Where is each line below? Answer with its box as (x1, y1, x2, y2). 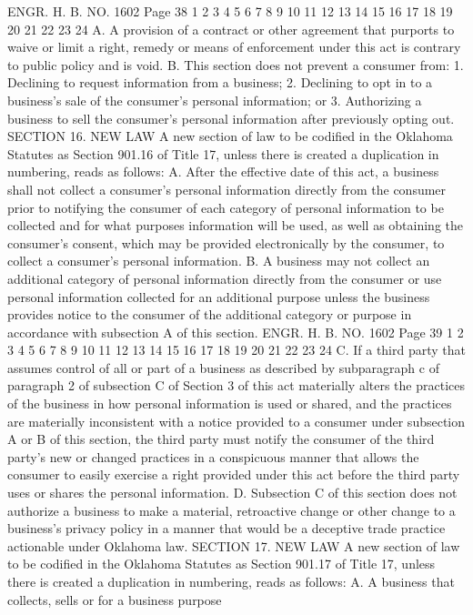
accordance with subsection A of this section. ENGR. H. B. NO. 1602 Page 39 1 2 (7, 322, 464, 341)
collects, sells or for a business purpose (7, 590, 222, 609)
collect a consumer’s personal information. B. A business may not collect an (7, 251, 430, 270)
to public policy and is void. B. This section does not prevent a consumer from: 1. (7, 55, 464, 74)
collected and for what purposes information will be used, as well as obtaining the (7, 216, 464, 235)
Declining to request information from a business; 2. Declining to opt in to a (7, 73, 433, 92)
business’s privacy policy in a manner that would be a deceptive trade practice (7, 519, 446, 538)
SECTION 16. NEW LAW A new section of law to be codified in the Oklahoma (7, 126, 453, 146)
